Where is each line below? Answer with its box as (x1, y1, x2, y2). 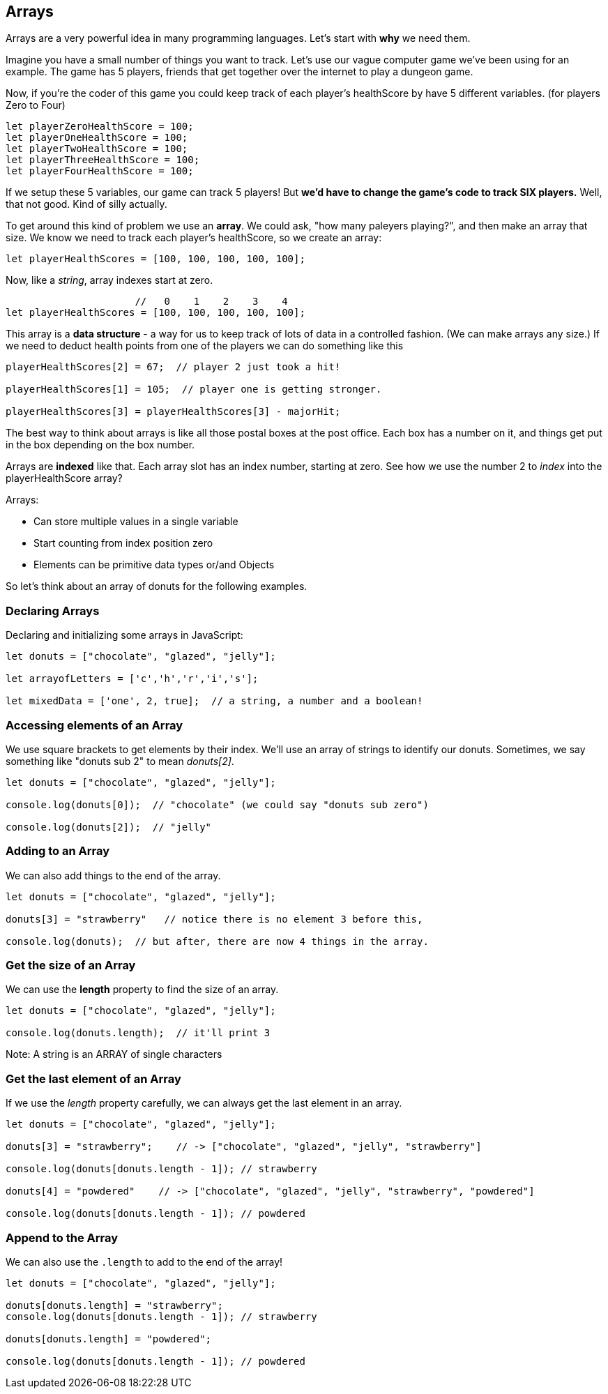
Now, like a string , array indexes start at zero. (6, 274, 213, 287)
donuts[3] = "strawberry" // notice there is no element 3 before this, (6, 913, 423, 925)
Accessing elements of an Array (6, 718, 183, 732)
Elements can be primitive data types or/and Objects (33, 559, 275, 571)
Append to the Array (6, 1230, 119, 1245)
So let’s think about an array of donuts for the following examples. (6, 580, 307, 593)
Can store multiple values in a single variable (33, 515, 238, 528)
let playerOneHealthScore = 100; (6, 132, 188, 144)
